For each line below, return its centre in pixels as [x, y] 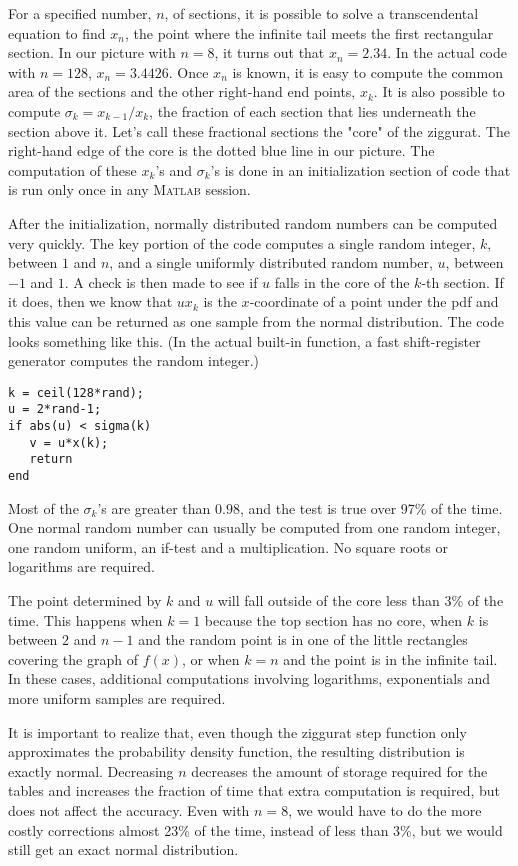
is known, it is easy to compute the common [367, 71]
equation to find [57, 32]
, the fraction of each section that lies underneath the [312, 110]
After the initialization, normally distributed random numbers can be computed [253, 222]
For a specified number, [80, 13]
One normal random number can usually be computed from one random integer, [254, 527]
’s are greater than [154, 507]
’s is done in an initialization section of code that [360, 169]
